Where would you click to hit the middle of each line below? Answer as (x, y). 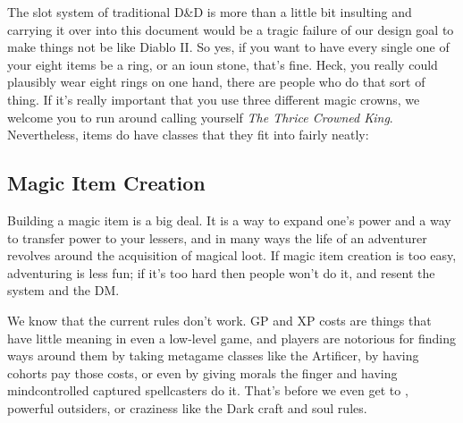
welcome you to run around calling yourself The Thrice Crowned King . (200, 117)
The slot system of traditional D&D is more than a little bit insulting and (210, 12)
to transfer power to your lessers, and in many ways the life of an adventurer (217, 237)
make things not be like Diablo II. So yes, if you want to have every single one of (228, 47)
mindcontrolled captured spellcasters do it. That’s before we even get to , (208, 390)
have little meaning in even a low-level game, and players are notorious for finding (231, 338)
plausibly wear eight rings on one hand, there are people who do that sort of (216, 82)
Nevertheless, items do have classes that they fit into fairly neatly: (188, 135)
